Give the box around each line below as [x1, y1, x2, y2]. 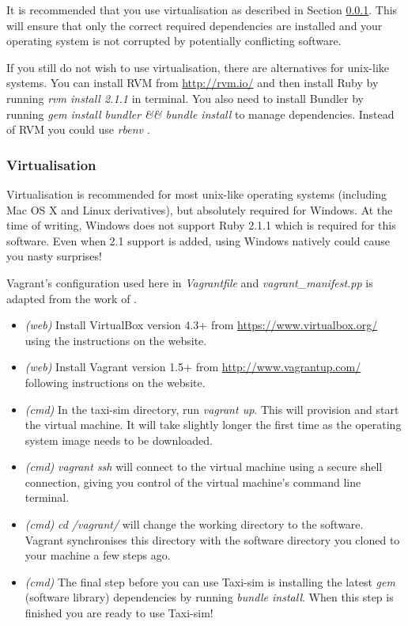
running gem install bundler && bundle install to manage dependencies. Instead [6, 105, 395, 122]
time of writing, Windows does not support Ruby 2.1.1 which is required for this [6, 217, 396, 233]
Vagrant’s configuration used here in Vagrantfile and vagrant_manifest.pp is [6, 274, 373, 290]
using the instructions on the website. [25, 332, 207, 348]
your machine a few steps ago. [25, 547, 171, 563]
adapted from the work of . [6, 290, 137, 306]
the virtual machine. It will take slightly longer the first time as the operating [25, 416, 402, 433]
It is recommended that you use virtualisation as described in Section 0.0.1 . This [6, 2, 398, 17]
